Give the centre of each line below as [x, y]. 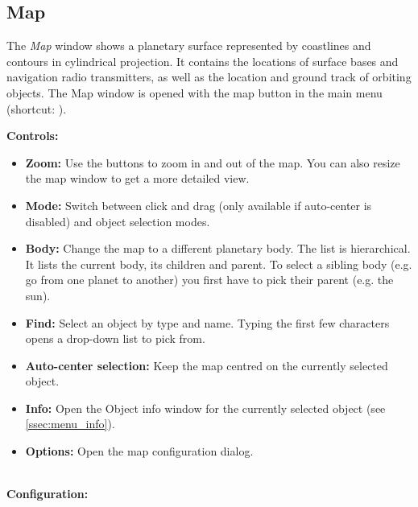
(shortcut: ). [37, 108]
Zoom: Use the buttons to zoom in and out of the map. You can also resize [213, 162]
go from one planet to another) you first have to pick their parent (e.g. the [209, 280]
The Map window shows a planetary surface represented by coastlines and [189, 45]
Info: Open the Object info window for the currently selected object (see [205, 408]
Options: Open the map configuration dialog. [139, 451]
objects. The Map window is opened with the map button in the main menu [195, 92]
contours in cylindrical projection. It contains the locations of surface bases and [203, 61]
